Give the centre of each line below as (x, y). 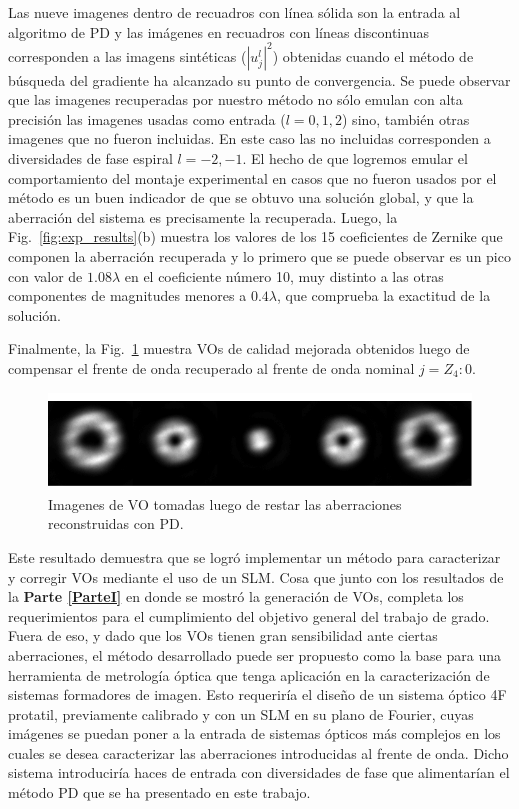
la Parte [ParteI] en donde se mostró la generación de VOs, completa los (236, 596)
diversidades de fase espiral (90, 158)
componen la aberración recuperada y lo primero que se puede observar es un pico (259, 256)
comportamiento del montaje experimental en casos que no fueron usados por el (252, 177)
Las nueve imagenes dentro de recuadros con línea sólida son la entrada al (234, 12)
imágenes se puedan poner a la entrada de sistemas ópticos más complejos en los (254, 733)
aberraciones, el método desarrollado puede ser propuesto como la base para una (254, 654)
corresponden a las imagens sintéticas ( (127, 55)
